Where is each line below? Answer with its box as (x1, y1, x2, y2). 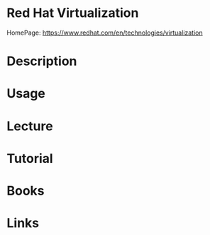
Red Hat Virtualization (6, 5, 139, 21)
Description (6, 53, 77, 69)
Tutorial (6, 150, 54, 166)
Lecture (6, 118, 54, 134)
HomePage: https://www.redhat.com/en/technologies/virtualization (6, 28, 203, 37)
